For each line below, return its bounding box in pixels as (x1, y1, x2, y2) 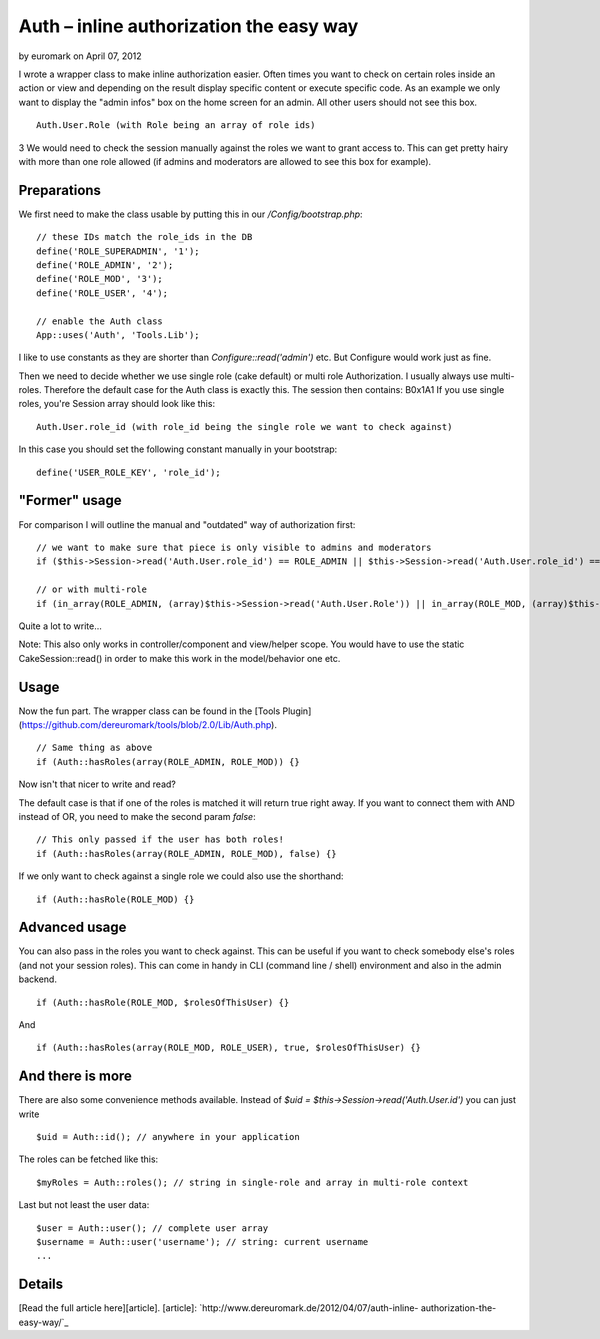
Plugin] (282, 705, 312, 717)
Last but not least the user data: (18, 1199, 150, 1211)
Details (18, 1276, 64, 1293)
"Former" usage (18, 492, 122, 509)
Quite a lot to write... (18, 620, 102, 632)
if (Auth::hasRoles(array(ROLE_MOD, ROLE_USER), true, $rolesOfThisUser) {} (36, 1042, 422, 1054)
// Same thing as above (36, 742, 153, 754)
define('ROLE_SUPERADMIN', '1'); (36, 245, 200, 257)
